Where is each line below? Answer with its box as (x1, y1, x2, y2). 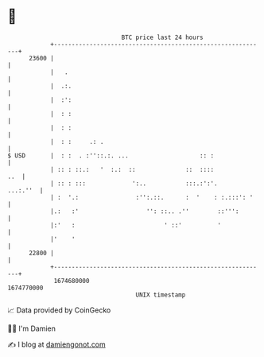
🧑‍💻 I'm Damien (7, 324, 56, 333)
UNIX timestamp (135, 290, 186, 299)
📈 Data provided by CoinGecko (7, 305, 111, 315)
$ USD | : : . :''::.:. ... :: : (7, 151, 215, 160)
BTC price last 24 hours (121, 33, 204, 41)
